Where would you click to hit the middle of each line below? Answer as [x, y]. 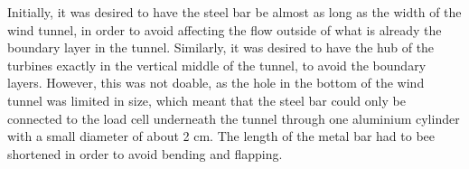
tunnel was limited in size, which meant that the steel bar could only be [206, 100]
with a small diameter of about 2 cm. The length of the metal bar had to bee [221, 136]
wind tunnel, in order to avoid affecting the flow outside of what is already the [225, 29]
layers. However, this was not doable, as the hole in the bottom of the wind [216, 83]
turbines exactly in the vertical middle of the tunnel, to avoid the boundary [217, 65]
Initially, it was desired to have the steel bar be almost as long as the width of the [234, 12]
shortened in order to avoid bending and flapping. [145, 153]
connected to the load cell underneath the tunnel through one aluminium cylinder [234, 118]
